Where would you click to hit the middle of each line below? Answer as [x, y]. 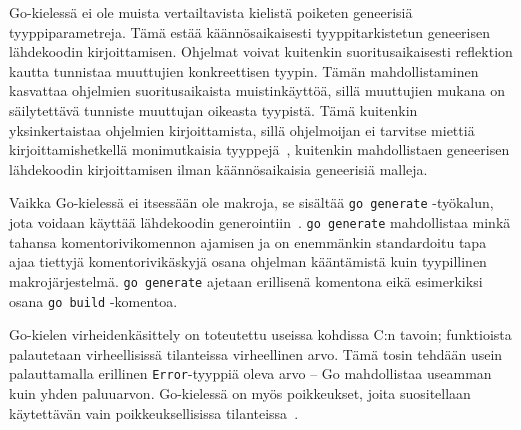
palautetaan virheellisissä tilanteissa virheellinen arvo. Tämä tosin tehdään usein [256, 353]
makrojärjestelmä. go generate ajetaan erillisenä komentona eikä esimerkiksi [246, 280]
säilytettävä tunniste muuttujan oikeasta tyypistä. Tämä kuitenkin [213, 109]
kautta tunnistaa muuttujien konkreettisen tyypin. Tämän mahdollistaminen [244, 70]
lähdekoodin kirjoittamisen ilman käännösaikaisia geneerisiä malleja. [218, 168]
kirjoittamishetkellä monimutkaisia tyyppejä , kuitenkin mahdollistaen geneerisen [259, 149]
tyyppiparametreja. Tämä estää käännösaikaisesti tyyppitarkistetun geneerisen [250, 31]
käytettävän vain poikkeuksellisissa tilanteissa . [154, 412]
